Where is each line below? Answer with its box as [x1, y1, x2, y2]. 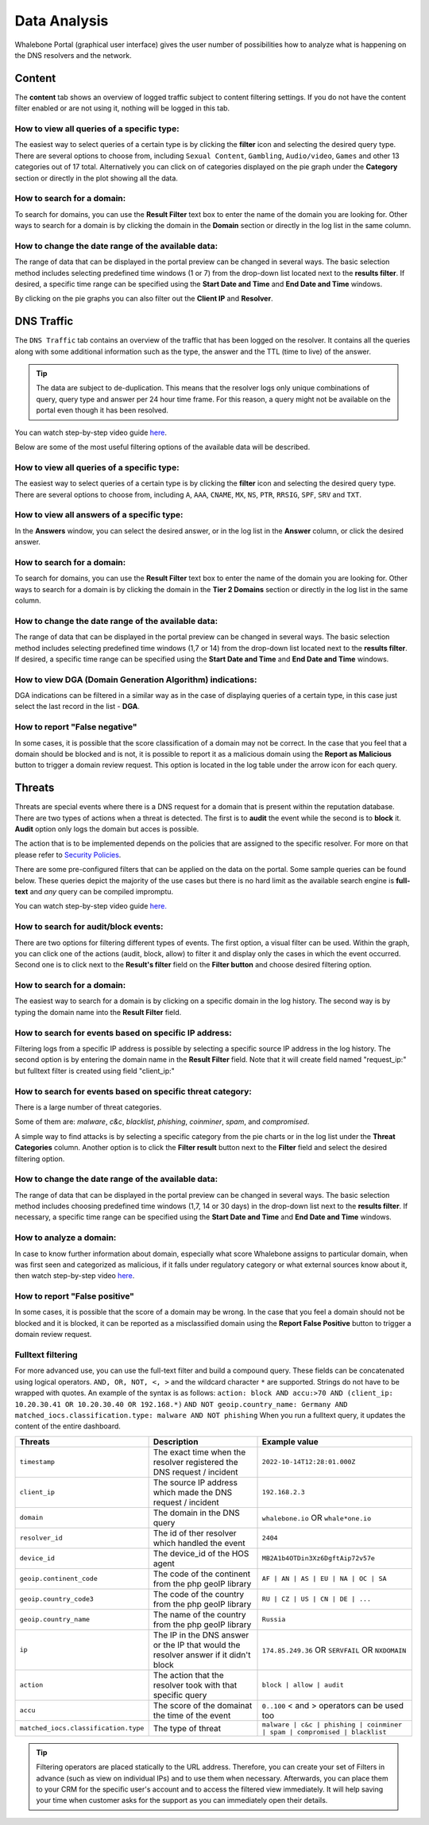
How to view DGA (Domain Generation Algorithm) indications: [14, 674, 257, 685]
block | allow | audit [261, 1681, 345, 1689]
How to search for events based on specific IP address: [14, 1027, 232, 1038]
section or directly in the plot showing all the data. [14, 173, 179, 183]
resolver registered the [153, 1456, 238, 1467]
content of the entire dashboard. [14, 1421, 121, 1431]
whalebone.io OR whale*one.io [261, 1512, 372, 1523]
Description [153, 1436, 199, 1447]
